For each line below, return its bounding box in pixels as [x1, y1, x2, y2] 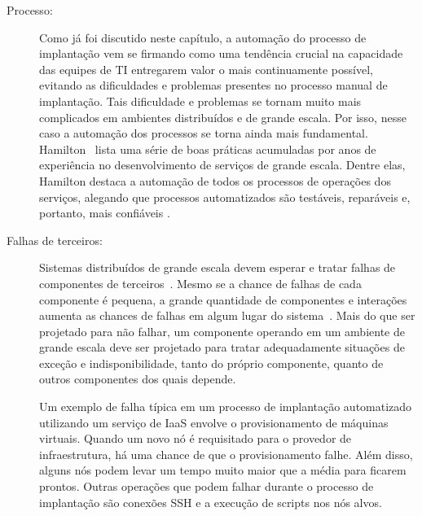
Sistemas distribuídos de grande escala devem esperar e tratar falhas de [39, 259, 396, 276]
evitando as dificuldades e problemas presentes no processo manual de [39, 77, 388, 94]
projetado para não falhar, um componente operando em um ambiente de [39, 322, 405, 339]
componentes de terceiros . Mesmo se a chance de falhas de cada [39, 274, 362, 291]
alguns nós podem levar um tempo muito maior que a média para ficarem [39, 461, 407, 479]
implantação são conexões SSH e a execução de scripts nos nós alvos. [39, 493, 382, 510]
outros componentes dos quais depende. [39, 370, 236, 387]
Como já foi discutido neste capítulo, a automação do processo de [39, 28, 367, 46]
